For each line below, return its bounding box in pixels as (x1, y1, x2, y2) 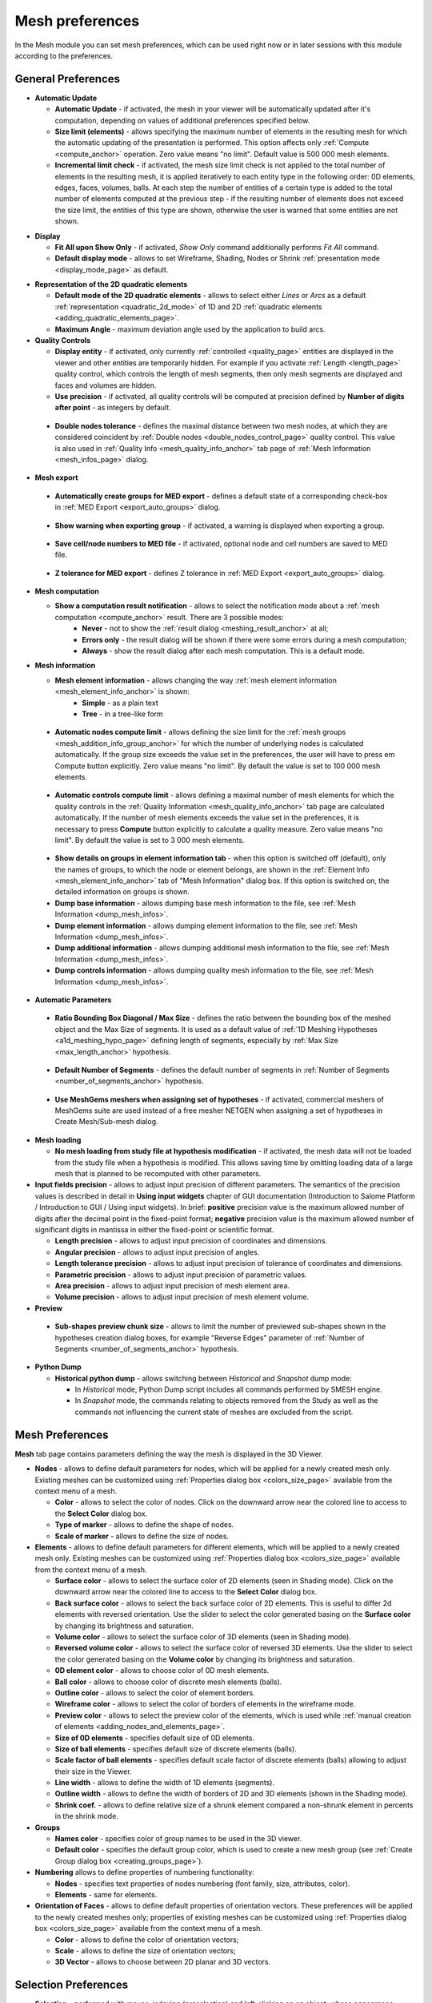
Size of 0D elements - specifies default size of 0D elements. (54, 1733, 255, 1743)
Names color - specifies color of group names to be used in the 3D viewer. (54, 1834, 302, 1844)
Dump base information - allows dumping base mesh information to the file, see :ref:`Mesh (54, 898, 356, 908)
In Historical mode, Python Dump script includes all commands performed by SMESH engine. (74, 1384, 383, 1394)
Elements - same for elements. (54, 1890, 158, 1899)
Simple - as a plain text (82, 698, 159, 707)
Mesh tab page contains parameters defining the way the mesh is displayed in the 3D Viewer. (14, 1449, 324, 1458)
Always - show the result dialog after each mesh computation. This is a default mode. (82, 646, 366, 656)
